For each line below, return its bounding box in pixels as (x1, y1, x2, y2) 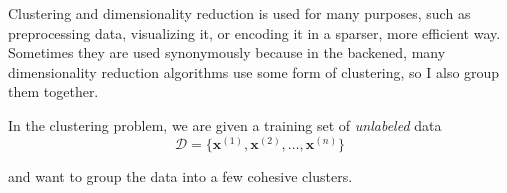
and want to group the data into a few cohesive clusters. (8, 165, 353, 186)
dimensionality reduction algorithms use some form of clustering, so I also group (8, 61, 500, 82)
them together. (8, 81, 99, 102)
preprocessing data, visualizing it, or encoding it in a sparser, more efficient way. (8, 22, 501, 43)
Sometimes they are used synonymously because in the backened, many (8, 42, 446, 63)
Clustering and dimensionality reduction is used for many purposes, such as (8, 3, 471, 23)
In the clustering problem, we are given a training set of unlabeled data (8, 114, 442, 135)
